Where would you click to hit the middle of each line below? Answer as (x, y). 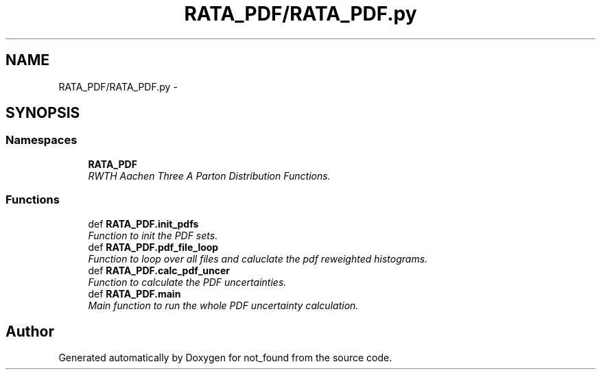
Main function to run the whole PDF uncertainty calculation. (223, 305)
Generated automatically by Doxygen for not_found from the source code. (225, 358)
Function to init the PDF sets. (153, 235)
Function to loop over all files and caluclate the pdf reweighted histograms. (258, 258)
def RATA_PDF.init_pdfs (143, 223)
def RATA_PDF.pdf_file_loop (153, 247)
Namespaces (42, 140)
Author (30, 331)
